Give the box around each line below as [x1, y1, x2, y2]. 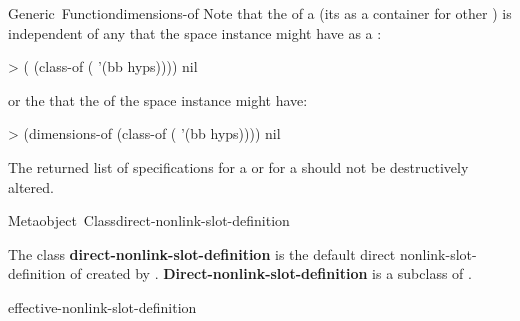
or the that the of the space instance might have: [8, 89, 308, 110]
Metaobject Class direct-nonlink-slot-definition [8, 210, 290, 231]
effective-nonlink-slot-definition [8, 296, 197, 317]
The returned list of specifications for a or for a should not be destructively [8, 156, 469, 177]
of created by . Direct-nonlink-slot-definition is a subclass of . [70, 263, 472, 284]
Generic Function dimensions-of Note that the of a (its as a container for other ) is [8, 3, 512, 23]
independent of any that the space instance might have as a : [8, 22, 382, 43]
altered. [8, 176, 54, 197]
